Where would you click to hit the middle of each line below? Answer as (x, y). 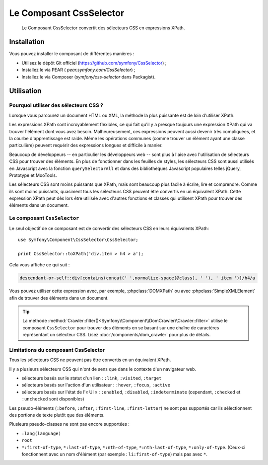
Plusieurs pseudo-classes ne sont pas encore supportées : (69, 424)
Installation (27, 42)
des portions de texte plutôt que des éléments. (57, 415)
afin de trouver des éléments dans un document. (59, 298)
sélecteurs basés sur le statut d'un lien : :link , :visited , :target (92, 378)
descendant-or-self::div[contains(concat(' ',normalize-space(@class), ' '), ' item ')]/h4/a (137, 278)
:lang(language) (41, 433)
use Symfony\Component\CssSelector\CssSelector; (78, 240)
